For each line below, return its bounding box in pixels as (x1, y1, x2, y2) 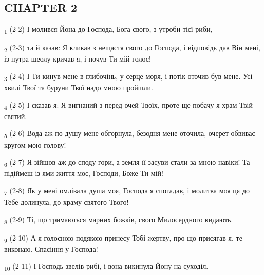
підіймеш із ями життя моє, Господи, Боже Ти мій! (4, 168, 163, 179)
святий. (4, 110, 27, 121)
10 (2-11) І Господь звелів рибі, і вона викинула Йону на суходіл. (4, 261, 209, 273)
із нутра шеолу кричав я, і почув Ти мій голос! (4, 53, 151, 64)
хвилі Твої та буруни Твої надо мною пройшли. (4, 82, 153, 93)
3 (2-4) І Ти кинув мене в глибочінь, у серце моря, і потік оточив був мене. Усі (4, 71, 253, 83)
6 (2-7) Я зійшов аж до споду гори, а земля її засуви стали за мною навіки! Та (4, 156, 250, 168)
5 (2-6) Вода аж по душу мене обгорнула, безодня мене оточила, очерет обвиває (4, 128, 255, 140)
